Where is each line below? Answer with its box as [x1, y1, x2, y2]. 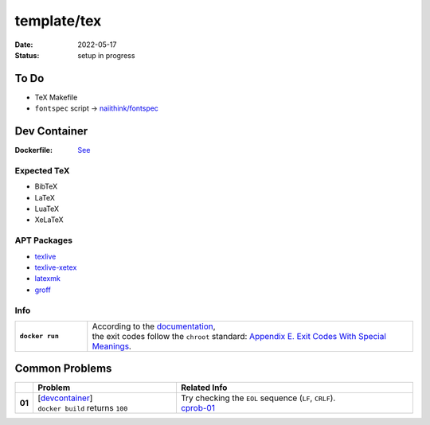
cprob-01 [180, 403, 215, 414]
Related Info [180, 382, 228, 393]
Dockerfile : [14, 146, 53, 155]
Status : [14, 50, 40, 60]
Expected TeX [14, 165, 70, 176]
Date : [14, 40, 33, 49]
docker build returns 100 [37, 403, 128, 414]
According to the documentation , [92, 321, 216, 332]
